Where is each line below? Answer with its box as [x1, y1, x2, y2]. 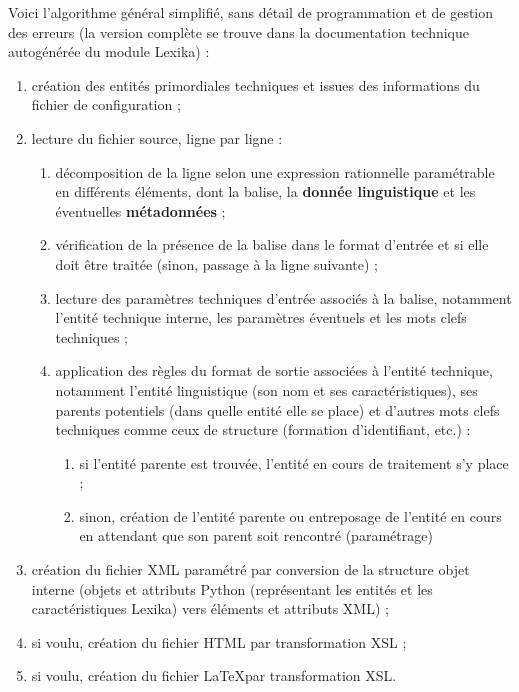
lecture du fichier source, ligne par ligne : [31, 127, 283, 148]
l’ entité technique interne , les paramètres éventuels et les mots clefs [55, 307, 467, 328]
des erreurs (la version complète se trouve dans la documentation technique [8, 21, 469, 42]
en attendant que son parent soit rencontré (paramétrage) [79, 525, 433, 546]
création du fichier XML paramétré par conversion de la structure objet [31, 559, 470, 580]
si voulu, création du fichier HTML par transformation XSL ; [31, 631, 407, 652]
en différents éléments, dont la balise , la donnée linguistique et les [55, 181, 476, 202]
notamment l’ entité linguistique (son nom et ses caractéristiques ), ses [55, 379, 478, 400]
